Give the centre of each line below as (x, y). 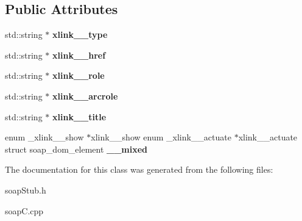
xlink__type (80, 34)
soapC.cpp (24, 210)
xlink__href (79, 55)
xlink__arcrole (85, 96)
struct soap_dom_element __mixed (76, 149)
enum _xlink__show (44, 137)
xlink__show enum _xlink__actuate (161, 137)
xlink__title (79, 116)
